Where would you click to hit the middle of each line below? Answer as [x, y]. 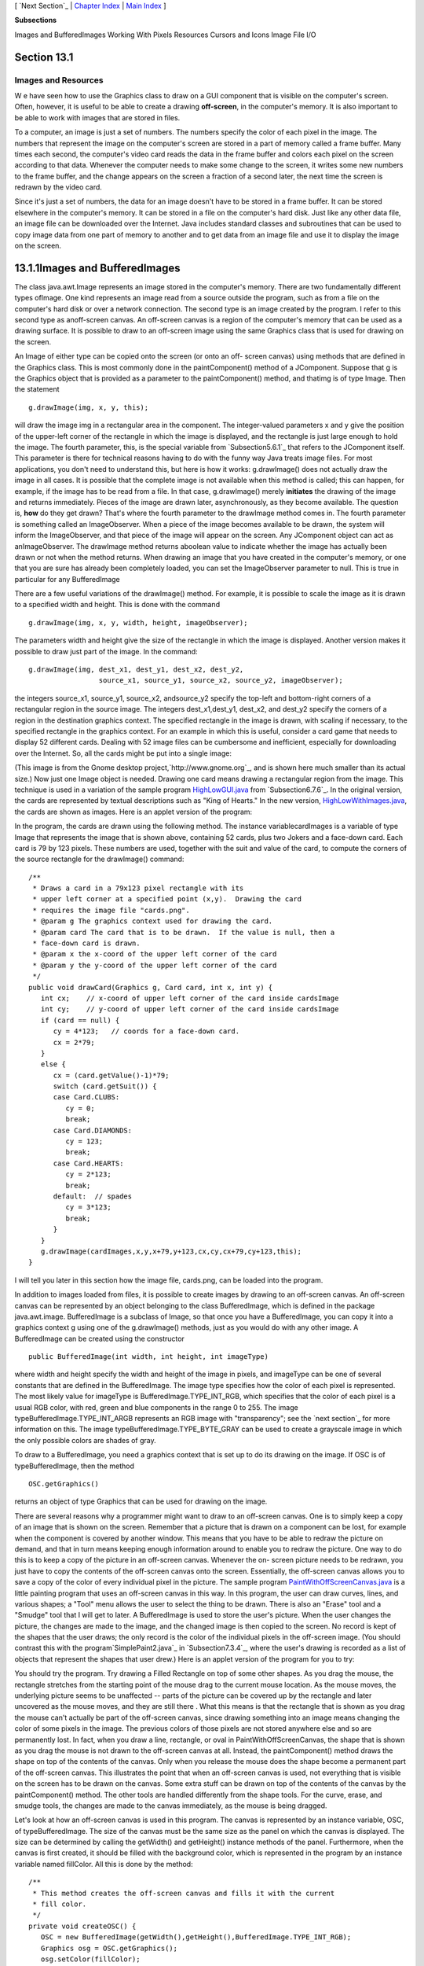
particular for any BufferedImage [68, 579]
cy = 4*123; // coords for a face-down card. [146, 1031]
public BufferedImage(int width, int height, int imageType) [148, 1357]
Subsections [36, 20]
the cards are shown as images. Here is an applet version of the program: [133, 812]
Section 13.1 [44, 57]
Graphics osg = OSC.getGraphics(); [109, 1948]
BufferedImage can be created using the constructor [99, 1338]
